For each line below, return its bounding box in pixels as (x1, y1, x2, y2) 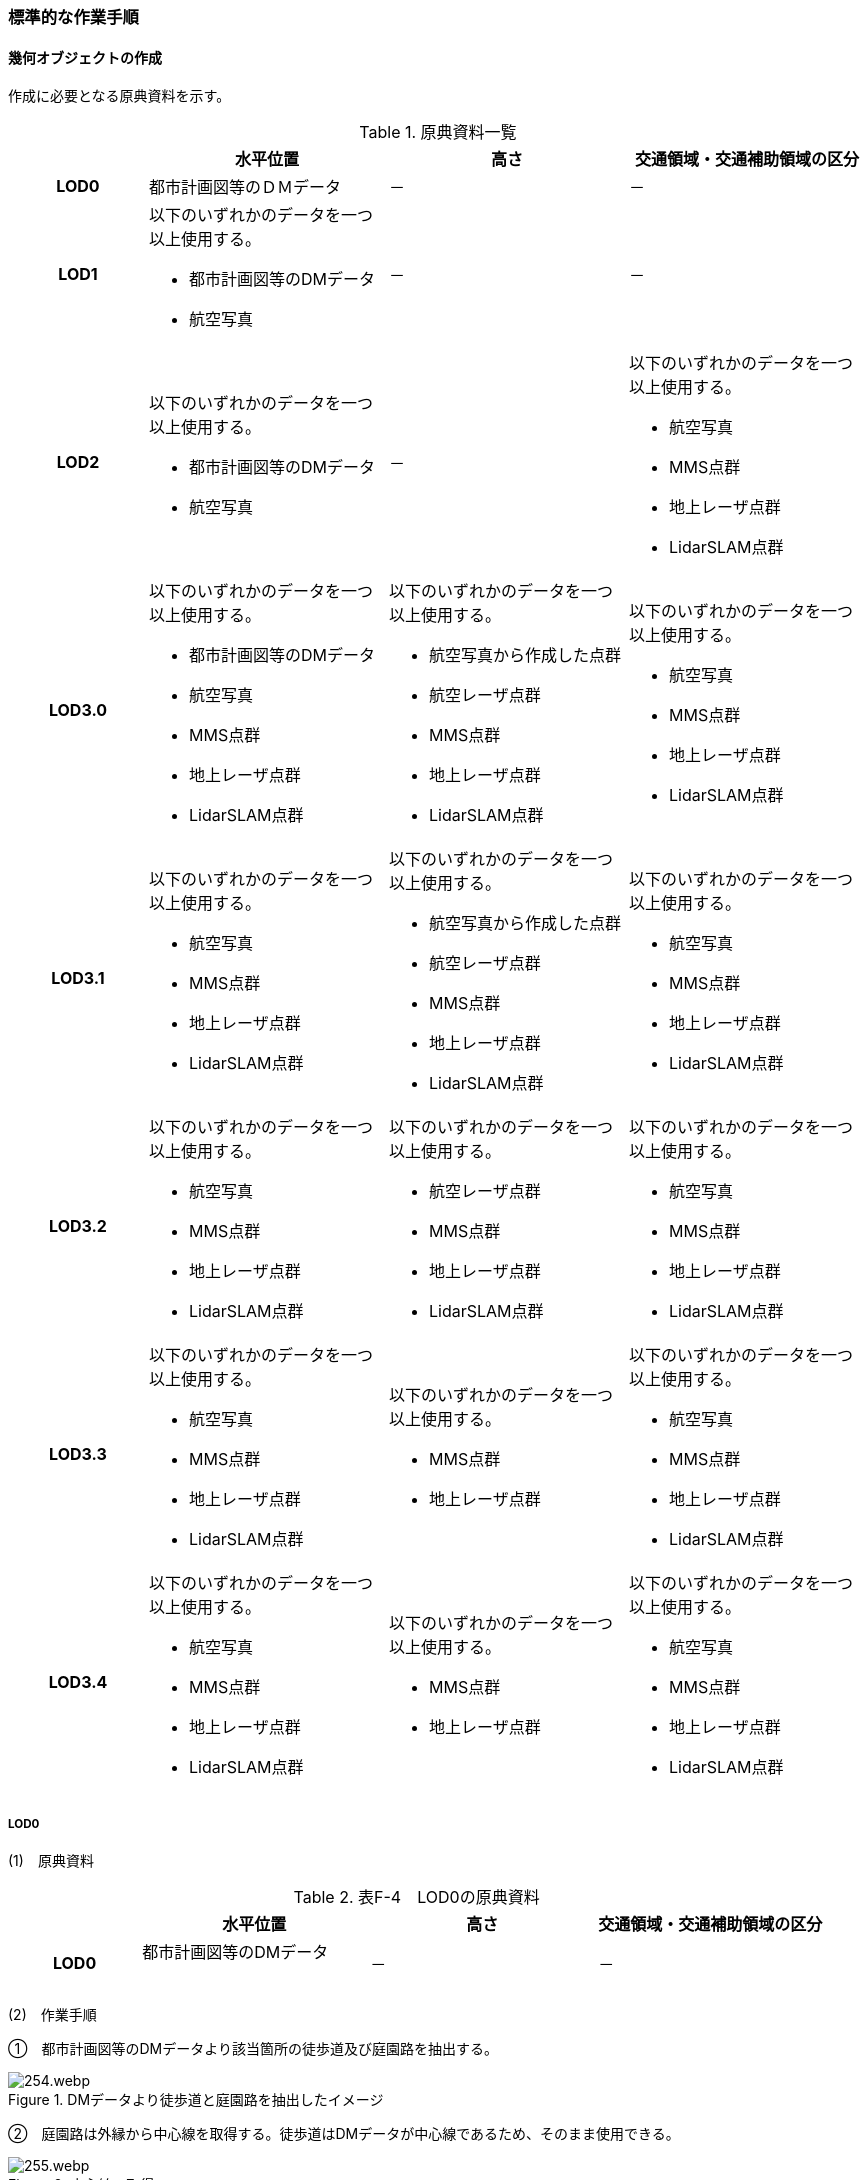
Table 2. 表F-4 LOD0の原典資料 (293, 1887, 540, 1907)
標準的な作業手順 (8, 7, 139, 27)
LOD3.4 (48, 1672, 108, 1693)
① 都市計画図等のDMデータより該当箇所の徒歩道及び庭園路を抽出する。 (8, 2040, 498, 2057)
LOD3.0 (48, 700, 108, 721)
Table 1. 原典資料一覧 (359, 122, 517, 143)
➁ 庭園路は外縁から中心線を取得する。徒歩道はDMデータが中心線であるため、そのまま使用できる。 (8, 2125, 680, 2142)
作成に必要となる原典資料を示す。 (8, 87, 231, 105)
